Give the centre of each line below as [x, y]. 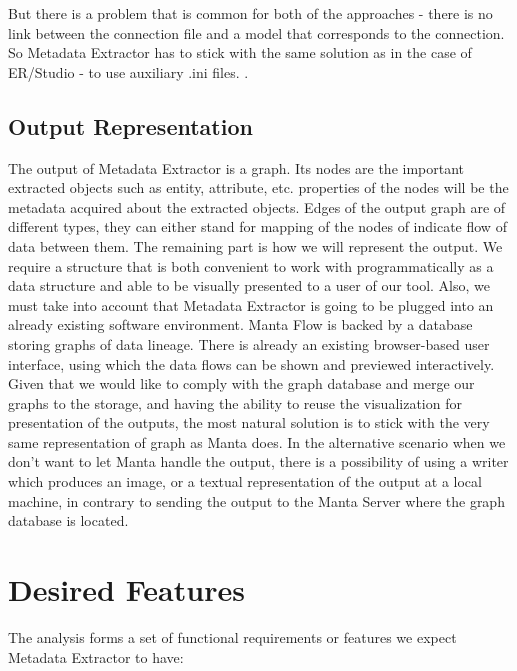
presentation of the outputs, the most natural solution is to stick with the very [249, 422]
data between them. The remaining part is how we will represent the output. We [255, 245]
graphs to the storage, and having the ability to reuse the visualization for [235, 402]
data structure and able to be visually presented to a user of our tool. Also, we [249, 285]
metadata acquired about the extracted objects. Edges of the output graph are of [257, 206]
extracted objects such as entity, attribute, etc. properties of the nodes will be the [258, 187]
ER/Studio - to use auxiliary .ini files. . [128, 71]
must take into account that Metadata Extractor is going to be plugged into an [251, 304]
